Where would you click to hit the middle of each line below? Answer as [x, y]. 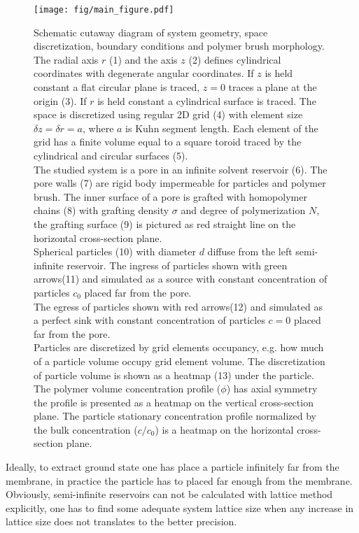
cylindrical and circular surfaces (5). [111, 155]
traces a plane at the [273, 87]
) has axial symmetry [272, 389]
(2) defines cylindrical [235, 59]
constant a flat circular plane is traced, [117, 87]
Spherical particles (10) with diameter [115, 251]
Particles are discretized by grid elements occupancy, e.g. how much [179, 347]
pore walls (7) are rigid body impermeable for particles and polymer [180, 183]
